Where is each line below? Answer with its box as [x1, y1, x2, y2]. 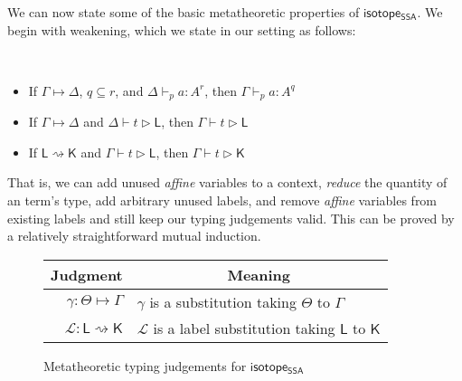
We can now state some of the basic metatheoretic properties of [7, 3, 360, 21]
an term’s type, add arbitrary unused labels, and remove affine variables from [7, 191, 438, 210]
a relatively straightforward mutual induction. [7, 226, 261, 245]
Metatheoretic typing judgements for [43, 356, 247, 375]
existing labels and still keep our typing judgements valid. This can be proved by [7, 208, 455, 227]
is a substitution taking [149, 291, 297, 312]
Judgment [51, 263, 123, 285]
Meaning [227, 263, 291, 285]
